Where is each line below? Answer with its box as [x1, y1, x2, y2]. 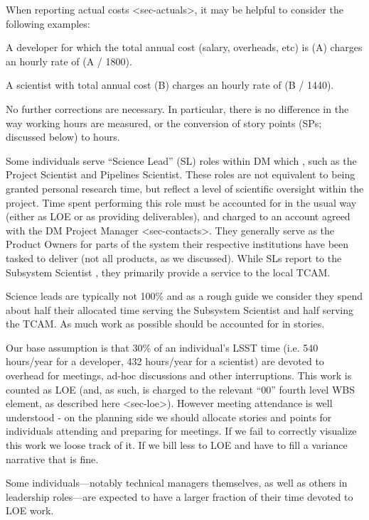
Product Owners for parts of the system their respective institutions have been [6, 237, 349, 251]
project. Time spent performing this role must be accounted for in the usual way [6, 195, 357, 210]
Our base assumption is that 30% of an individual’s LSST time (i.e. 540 [6, 340, 319, 354]
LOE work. [6, 503, 54, 518]
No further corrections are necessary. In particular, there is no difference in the [6, 101, 349, 116]
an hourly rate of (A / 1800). [6, 53, 132, 68]
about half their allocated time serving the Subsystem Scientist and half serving [6, 302, 353, 317]
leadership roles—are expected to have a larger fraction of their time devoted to [6, 489, 353, 504]
